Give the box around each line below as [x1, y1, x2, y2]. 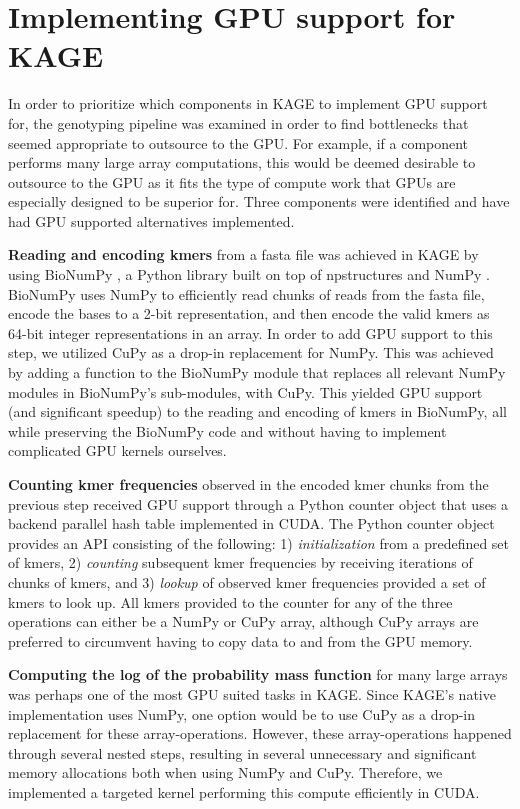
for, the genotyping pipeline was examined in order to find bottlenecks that [8, 112, 469, 133]
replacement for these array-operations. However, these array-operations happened [8, 723, 512, 744]
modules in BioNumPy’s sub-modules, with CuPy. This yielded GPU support [8, 381, 483, 402]
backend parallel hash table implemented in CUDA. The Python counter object [8, 513, 495, 534]
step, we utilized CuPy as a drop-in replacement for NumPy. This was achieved [8, 342, 494, 363]
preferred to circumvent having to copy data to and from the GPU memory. [8, 630, 473, 651]
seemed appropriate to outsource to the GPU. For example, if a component [8, 132, 469, 153]
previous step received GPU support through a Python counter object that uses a [8, 493, 509, 514]
